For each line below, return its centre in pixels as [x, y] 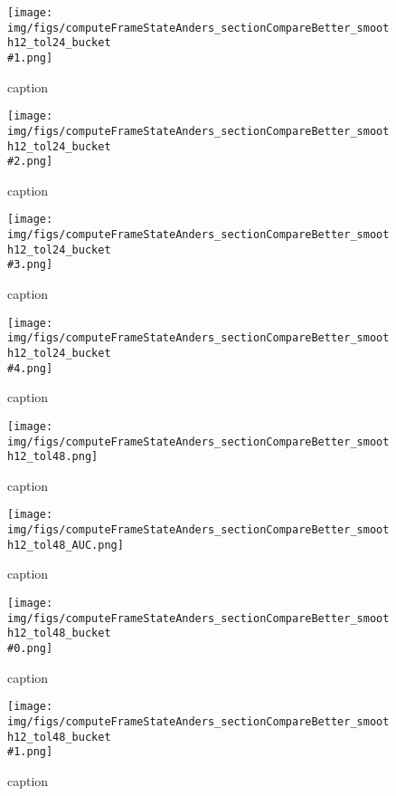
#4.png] [30, 368]
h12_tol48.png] [53, 457]
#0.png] [30, 648]
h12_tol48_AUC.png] [66, 545]
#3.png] [30, 265]
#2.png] [30, 162]
